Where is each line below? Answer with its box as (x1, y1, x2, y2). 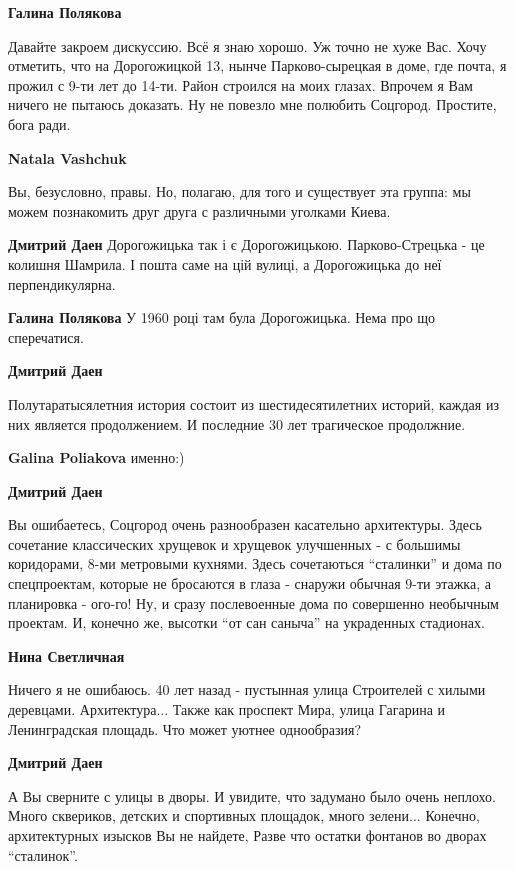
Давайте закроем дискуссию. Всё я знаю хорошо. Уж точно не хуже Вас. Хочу (8, 35, 487, 56)
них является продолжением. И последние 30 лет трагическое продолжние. (8, 413, 466, 434)
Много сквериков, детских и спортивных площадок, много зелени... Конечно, (8, 805, 480, 826)
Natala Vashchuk (8, 147, 127, 168)
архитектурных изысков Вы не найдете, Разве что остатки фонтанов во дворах (8, 825, 487, 845)
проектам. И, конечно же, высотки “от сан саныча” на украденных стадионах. (8, 612, 485, 633)
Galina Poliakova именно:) (8, 447, 185, 468)
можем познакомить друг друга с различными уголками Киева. (8, 200, 391, 221)
